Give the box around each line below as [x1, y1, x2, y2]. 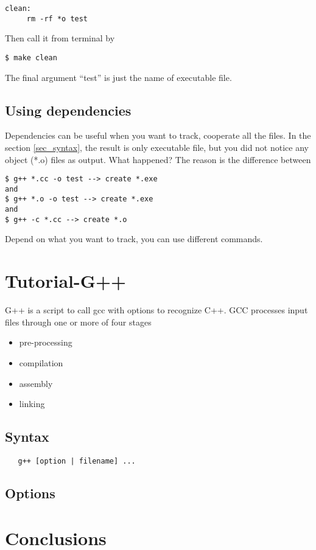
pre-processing [19, 336, 72, 349]
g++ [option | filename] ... [18, 456, 136, 465]
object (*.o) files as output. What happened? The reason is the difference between [5, 153, 311, 165]
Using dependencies [5, 100, 132, 119]
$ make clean [5, 53, 57, 62]
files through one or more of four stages [5, 315, 152, 328]
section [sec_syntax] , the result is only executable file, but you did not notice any [5, 141, 309, 153]
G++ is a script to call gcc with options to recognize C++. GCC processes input [5, 304, 308, 316]
